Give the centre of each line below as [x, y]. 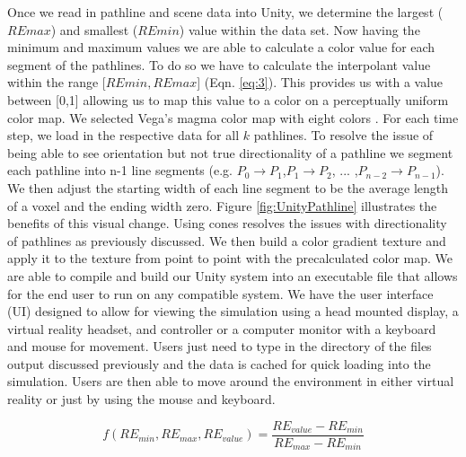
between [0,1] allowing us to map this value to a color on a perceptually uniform [228, 99]
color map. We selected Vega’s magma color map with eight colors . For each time [233, 117]
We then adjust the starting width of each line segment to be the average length [228, 187]
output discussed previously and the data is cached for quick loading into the [219, 363]
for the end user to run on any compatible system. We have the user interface [220, 293]
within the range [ [57, 82]
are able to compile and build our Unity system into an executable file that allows [233, 275]
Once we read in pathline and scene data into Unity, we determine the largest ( [225, 12]
